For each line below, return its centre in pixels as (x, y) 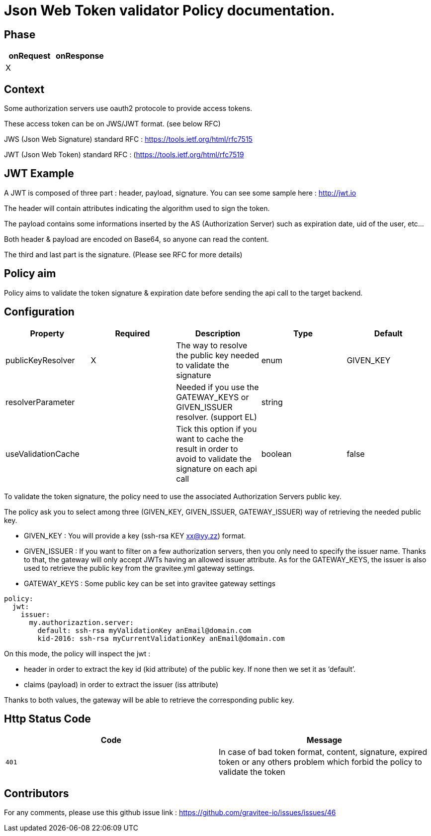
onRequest (30, 56)
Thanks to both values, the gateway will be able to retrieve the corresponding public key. (149, 700)
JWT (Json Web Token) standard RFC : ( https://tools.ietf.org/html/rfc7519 (124, 155)
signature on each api (216, 469)
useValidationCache (43, 454)
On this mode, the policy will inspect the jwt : (77, 653)
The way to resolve (212, 345)
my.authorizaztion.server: (82, 622)
